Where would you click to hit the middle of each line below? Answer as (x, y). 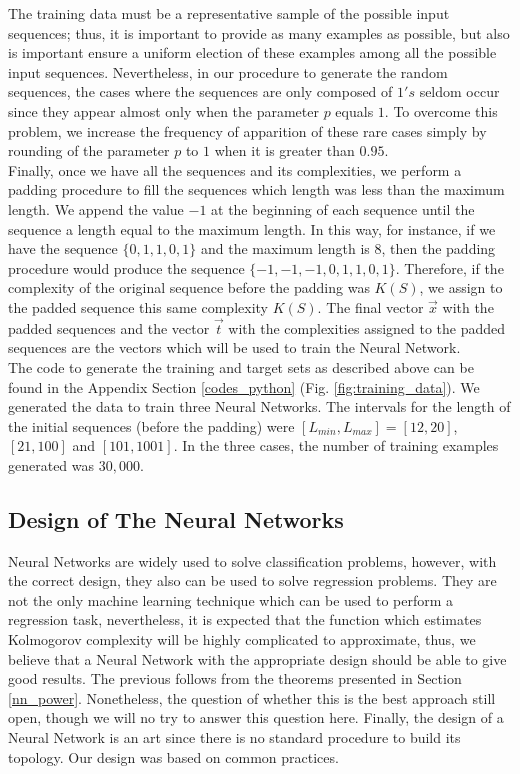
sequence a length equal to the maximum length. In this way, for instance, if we (252, 228)
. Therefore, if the (449, 267)
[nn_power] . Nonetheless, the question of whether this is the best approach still (252, 697)
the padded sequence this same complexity (138, 306)
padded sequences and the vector (109, 327)
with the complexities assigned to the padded (367, 327)
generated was (51, 464)
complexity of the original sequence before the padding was (189, 287)
